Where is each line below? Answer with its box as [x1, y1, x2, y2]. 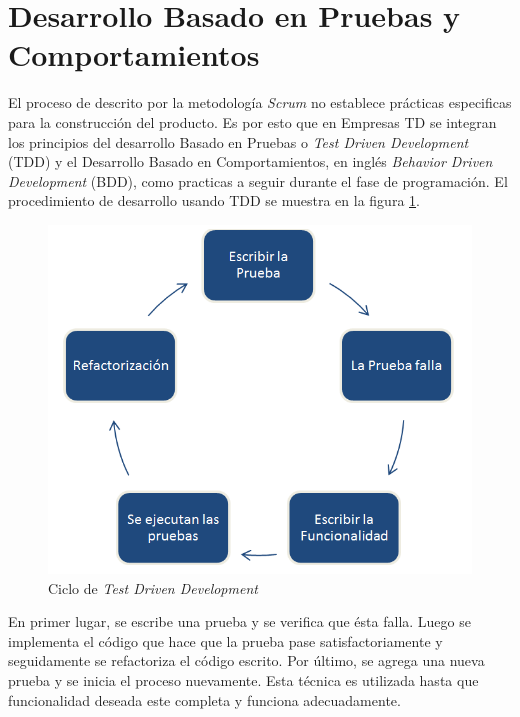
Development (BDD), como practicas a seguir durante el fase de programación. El [8, 170, 508, 191]
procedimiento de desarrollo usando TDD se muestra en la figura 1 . [8, 190, 420, 211]
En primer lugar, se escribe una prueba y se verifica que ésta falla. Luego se [8, 611, 471, 632]
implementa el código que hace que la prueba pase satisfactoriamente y [8, 630, 443, 651]
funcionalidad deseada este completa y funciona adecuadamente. [8, 689, 401, 710]
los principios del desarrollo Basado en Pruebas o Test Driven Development [8, 131, 469, 152]
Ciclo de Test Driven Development [48, 577, 258, 598]
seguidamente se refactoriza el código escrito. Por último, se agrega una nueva [8, 650, 485, 671]
